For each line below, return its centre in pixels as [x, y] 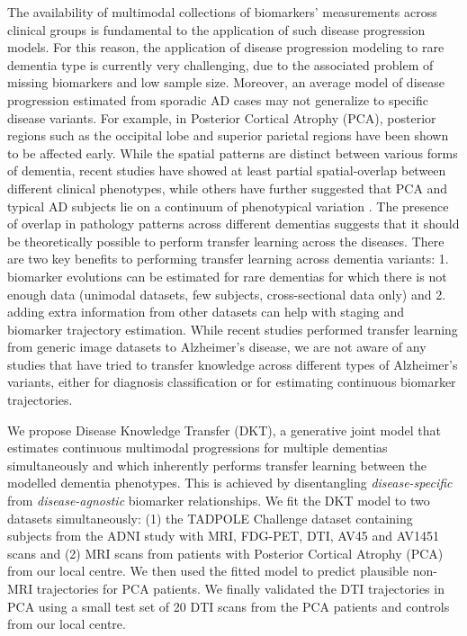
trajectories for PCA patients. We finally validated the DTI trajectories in [240, 588]
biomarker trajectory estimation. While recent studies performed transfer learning [233, 329]
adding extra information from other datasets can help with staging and [206, 312]
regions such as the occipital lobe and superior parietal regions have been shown [228, 135]
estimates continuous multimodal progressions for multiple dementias [198, 448]
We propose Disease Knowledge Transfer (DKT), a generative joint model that [224, 430]
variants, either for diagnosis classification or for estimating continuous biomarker [232, 382]
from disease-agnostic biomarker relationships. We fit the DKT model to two [219, 501]
